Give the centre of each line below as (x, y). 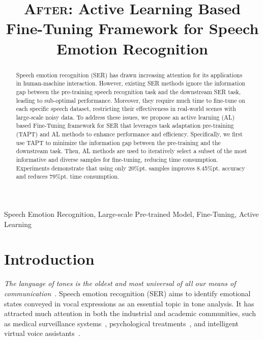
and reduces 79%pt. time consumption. (68, 176)
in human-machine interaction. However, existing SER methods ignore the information (130, 83)
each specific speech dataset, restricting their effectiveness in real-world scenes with (126, 109)
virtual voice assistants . (42, 333)
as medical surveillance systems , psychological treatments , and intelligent (122, 323)
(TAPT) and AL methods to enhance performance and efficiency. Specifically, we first (129, 134)
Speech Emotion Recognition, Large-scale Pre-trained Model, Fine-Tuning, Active (131, 214)
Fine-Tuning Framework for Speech (132, 28)
